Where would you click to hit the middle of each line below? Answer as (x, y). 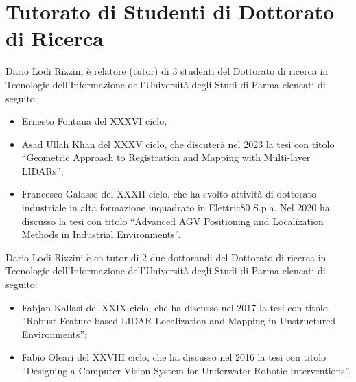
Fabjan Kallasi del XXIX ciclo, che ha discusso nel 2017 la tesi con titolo (175, 307)
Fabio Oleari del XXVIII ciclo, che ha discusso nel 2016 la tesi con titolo (174, 357)
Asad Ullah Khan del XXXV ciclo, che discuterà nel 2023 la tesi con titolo (178, 144)
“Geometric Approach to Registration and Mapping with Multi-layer (166, 157)
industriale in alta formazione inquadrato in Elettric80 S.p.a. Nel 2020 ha (176, 207)
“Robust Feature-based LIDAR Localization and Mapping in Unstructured (179, 321)
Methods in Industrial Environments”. (101, 234)
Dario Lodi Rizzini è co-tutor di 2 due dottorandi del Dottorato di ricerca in (166, 257)
